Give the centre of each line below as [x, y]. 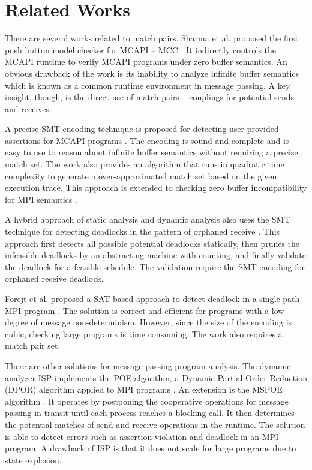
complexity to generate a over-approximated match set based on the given [141, 176]
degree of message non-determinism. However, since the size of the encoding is [148, 322]
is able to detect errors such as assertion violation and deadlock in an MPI [142, 436]
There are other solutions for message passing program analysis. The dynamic [148, 365]
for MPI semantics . [41, 199]
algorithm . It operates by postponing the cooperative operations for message [147, 401]
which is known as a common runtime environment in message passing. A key [148, 85]
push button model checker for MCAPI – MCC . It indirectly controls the [141, 50]
